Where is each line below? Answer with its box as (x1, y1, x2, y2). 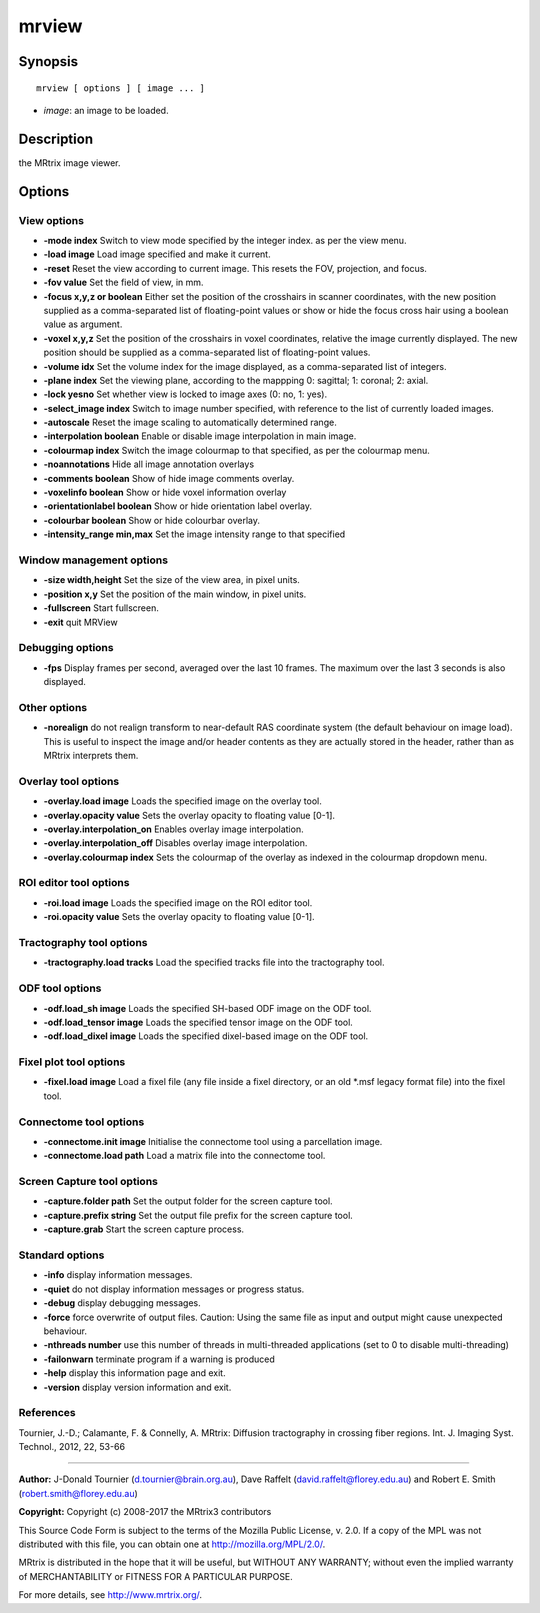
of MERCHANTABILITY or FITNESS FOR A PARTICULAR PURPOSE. (18, 1570, 294, 1582)
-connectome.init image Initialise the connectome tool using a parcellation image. (43, 1135, 383, 1147)
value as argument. (43, 318, 123, 330)
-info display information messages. (43, 1269, 193, 1281)
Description (18, 130, 94, 147)
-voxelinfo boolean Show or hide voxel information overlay (43, 486, 287, 499)
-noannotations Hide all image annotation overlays (43, 458, 255, 470)
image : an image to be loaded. (43, 104, 169, 116)
